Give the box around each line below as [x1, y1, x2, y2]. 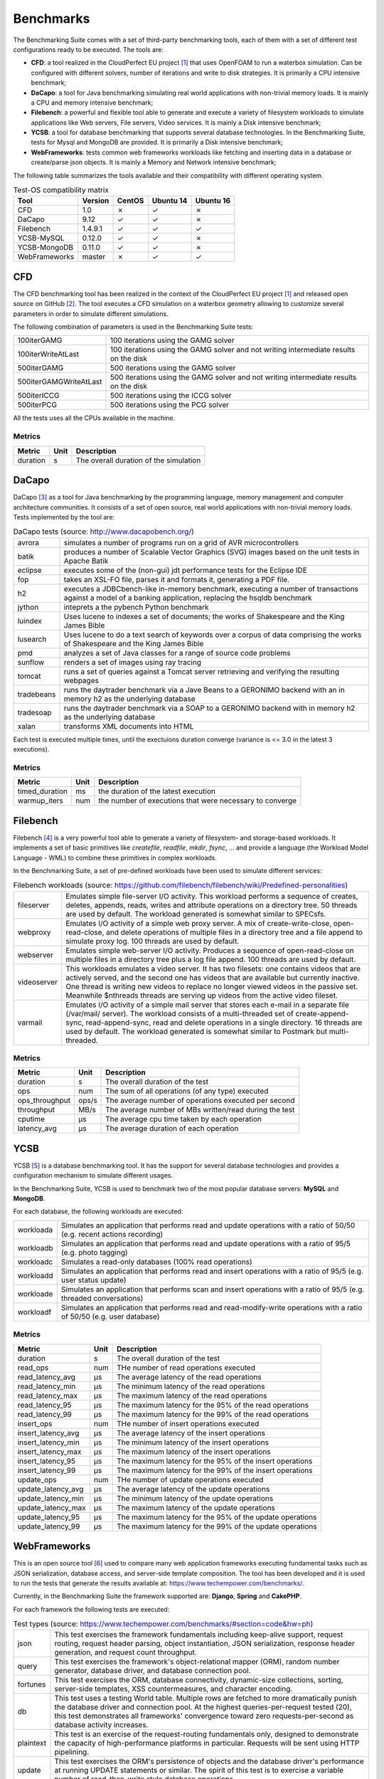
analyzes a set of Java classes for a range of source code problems [63, 648, 291, 658]
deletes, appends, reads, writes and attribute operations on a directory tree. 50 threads [65, 900, 358, 910]
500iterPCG [17, 400, 57, 410]
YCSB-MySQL [17, 233, 65, 243]
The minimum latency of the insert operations [116, 1437, 270, 1447]
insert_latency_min [17, 1437, 80, 1447]
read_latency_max [17, 1390, 78, 1400]
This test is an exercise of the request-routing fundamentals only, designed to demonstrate [54, 1729, 359, 1739]
